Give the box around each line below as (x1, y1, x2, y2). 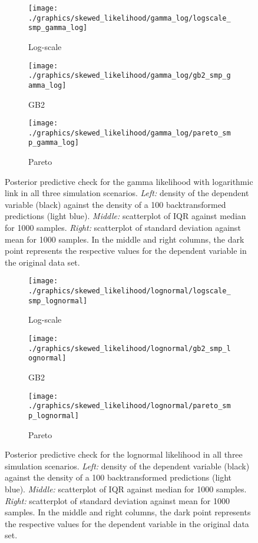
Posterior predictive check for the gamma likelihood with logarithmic (5, 175, 253, 187)
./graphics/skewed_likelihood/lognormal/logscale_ (28, 287, 231, 296)
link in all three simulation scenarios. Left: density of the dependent (5, 187, 249, 199)
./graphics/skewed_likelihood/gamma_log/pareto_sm (28, 128, 231, 137)
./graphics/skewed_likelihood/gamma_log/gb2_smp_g (28, 71, 231, 80)
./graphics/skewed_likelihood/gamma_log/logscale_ (28, 14, 231, 22)
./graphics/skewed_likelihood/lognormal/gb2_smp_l (28, 344, 231, 353)
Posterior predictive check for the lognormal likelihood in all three (5, 448, 243, 461)
